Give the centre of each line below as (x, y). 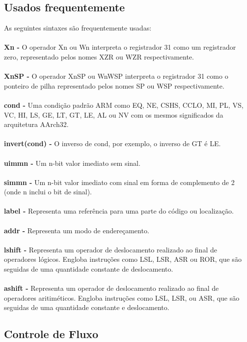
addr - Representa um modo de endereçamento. (77, 230)
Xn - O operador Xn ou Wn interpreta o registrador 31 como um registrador (120, 47)
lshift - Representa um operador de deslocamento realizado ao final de (110, 249)
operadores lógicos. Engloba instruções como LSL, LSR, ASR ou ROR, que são (123, 259)
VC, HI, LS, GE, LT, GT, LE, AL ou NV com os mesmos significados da (114, 114)
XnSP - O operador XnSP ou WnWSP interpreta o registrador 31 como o (116, 76)
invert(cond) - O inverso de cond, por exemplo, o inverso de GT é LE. (112, 143)
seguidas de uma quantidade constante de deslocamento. (89, 269)
